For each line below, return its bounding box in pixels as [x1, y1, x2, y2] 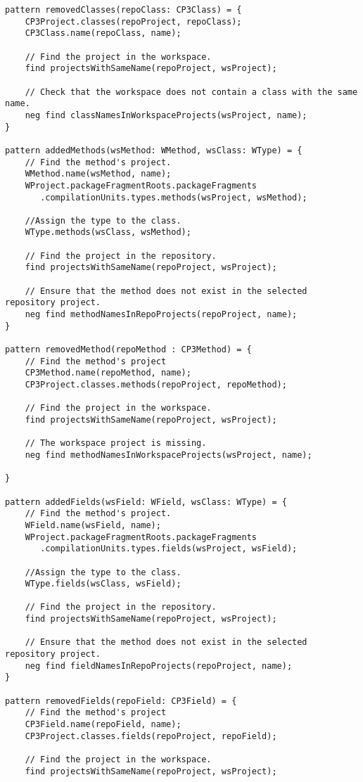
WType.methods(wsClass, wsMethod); [25, 227, 191, 238]
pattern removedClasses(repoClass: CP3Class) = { [5, 5, 242, 15]
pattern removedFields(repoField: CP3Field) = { [5, 696, 237, 706]
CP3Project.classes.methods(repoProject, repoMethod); [25, 380, 287, 390]
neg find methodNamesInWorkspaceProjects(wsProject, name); [25, 449, 312, 460]
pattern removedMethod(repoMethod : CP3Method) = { [5, 345, 252, 355]
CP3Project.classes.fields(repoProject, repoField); [25, 731, 277, 741]
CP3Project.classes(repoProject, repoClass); [25, 16, 242, 27]
